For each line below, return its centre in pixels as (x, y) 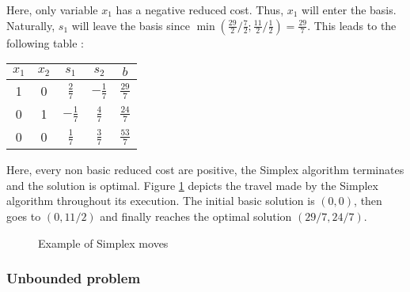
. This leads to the (352, 25)
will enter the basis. (349, 9)
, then (368, 201)
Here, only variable (52, 9)
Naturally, (31, 25)
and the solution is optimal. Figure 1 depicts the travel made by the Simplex (192, 185)
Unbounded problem (74, 278)
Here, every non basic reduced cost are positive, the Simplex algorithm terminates (205, 170)
